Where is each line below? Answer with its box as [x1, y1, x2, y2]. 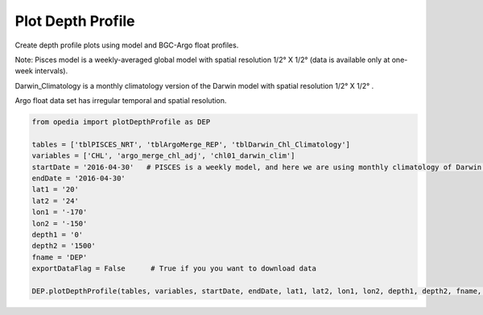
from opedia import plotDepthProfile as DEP [31, 118, 211, 126]
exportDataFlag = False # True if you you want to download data [31, 264, 317, 273]
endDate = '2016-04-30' [31, 174, 126, 183]
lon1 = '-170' [31, 208, 88, 217]
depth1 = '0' [31, 230, 84, 239]
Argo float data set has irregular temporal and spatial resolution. [14, 96, 227, 106]
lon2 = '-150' [31, 218, 88, 228]
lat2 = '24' [31, 196, 80, 205]
